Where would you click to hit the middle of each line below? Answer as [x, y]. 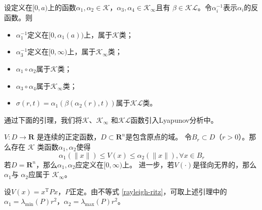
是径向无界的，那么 [225, 164]
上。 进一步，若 [148, 164]
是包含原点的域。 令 [159, 137]
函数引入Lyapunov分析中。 [174, 119]
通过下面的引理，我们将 [43, 119]
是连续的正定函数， [69, 137]
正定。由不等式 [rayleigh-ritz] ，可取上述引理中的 [148, 191]
